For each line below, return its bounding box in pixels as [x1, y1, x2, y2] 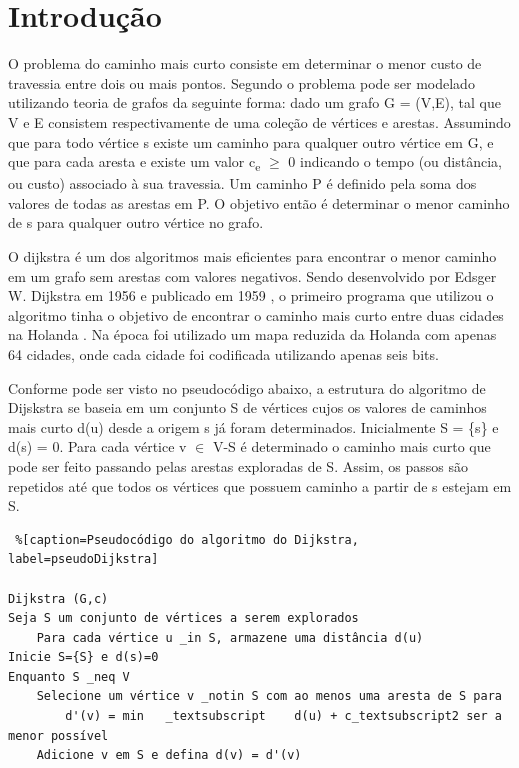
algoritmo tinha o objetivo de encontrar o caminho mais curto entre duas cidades [8, 304, 504, 325]
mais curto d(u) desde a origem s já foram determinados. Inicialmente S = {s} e [8, 416, 499, 437]
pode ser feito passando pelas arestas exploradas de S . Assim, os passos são [8, 455, 469, 476]
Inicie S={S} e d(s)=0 [8, 650, 159, 665]
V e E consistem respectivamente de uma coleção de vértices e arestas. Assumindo [8, 111, 511, 132]
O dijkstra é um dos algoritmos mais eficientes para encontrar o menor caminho [8, 246, 497, 266]
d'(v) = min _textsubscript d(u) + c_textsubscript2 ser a [65, 709, 502, 724]
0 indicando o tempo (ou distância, [288, 151, 502, 172]
